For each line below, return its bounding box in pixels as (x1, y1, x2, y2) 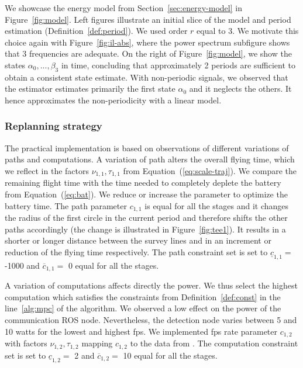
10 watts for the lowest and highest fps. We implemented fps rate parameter (5, 325, 278, 337)
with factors (5, 337, 47, 349)
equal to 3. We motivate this (197, 25, 299, 37)
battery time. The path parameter (5, 199, 127, 211)
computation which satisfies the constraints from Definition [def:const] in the (5, 290, 281, 303)
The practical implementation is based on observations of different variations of (5, 141, 289, 154)
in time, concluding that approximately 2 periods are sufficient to (61, 58, 296, 71)
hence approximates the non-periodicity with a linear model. (5, 93, 222, 106)
